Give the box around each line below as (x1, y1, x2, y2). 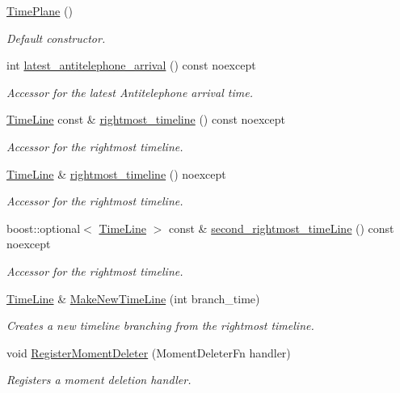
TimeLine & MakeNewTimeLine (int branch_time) (6, 289, 260, 306)
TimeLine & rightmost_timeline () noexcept (6, 165, 226, 182)
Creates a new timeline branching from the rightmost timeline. (6, 317, 314, 334)
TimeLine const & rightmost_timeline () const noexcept (6, 111, 286, 128)
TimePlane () (6, 2, 73, 19)
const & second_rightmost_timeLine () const (168, 219, 394, 236)
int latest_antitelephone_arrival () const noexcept (6, 57, 256, 74)
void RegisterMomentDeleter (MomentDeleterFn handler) (6, 344, 291, 361)
